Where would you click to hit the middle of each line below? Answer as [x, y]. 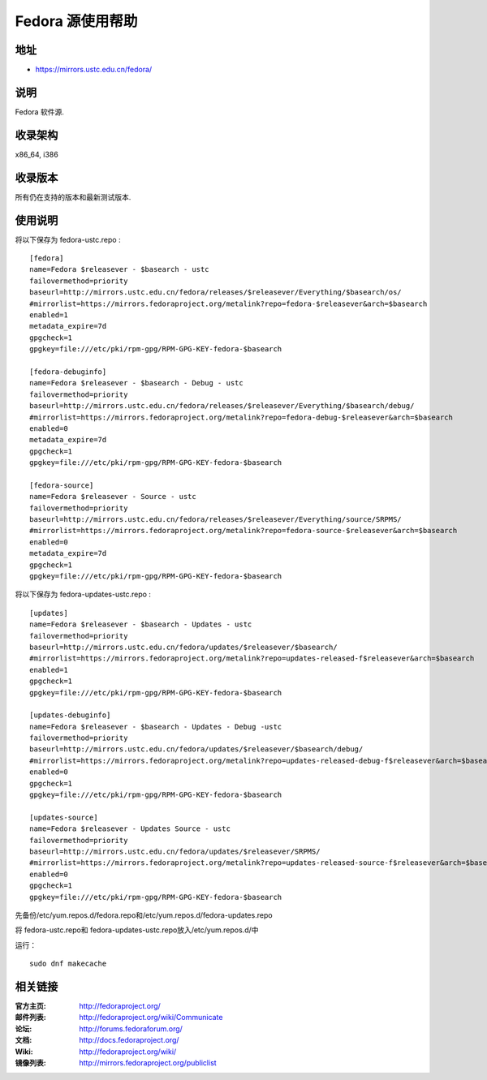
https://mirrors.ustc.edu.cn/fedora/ [94, 70]
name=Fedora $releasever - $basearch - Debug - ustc [136, 383]
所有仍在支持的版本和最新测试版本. [73, 197]
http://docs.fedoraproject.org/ [129, 1040]
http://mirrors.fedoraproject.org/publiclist [148, 1062]
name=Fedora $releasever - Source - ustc [113, 497]
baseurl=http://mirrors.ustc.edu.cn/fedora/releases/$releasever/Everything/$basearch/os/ [215, 293]
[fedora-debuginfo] [68, 372]
